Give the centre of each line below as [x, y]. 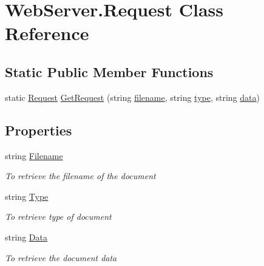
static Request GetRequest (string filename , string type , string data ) [132, 97]
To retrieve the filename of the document [80, 176]
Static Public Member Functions [109, 71]
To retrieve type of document [58, 217]
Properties [39, 130]
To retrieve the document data [61, 257]
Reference [47, 33]
